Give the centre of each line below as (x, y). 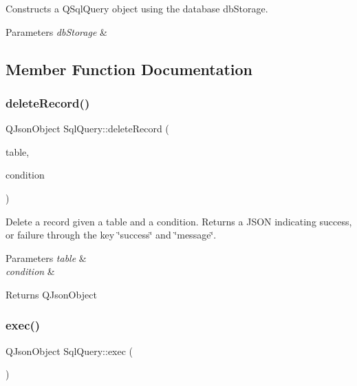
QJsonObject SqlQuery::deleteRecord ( (87, 129)
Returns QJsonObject (51, 294)
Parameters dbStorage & (56, 31)
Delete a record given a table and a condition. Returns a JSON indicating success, (179, 221)
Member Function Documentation (129, 69)
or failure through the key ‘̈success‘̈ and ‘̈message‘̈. (111, 235)
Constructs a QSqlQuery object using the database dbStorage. (137, 8)
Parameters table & (46, 257)
